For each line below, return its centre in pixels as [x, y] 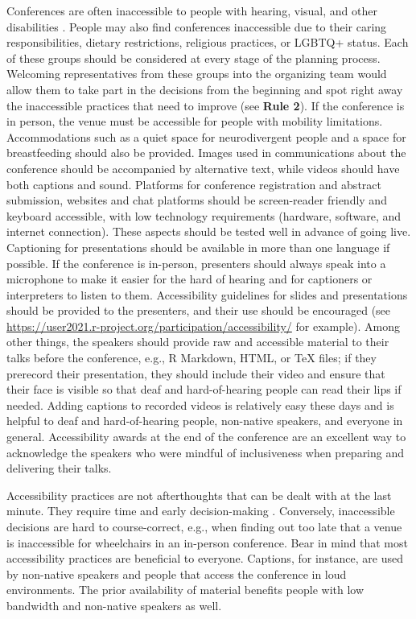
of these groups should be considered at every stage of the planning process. [194, 58]
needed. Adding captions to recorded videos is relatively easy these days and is [200, 404]
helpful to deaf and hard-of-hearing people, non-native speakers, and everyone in [205, 421]
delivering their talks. [59, 468]
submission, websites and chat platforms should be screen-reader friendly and [197, 200]
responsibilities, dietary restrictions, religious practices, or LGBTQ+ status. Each [208, 42]
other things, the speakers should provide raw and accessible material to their [198, 342]
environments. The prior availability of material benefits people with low [185, 590]
